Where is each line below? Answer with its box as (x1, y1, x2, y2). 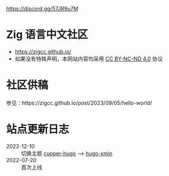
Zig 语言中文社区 (6, 28, 88, 41)
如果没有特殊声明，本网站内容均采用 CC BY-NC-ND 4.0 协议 (14, 55, 163, 62)
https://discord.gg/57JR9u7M (6, 5, 79, 12)
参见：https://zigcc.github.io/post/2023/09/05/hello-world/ (6, 99, 152, 107)
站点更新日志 (6, 123, 70, 136)
